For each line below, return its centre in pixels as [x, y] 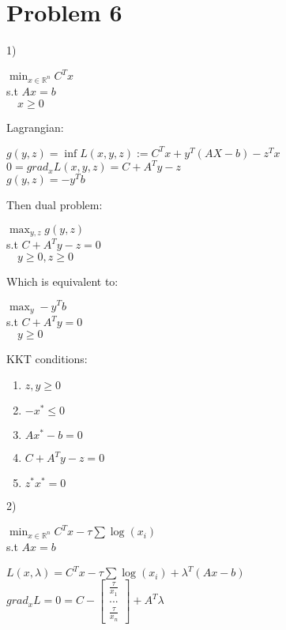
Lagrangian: [35, 127]
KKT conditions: [47, 358]
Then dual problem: [55, 205]
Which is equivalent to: [62, 281]
